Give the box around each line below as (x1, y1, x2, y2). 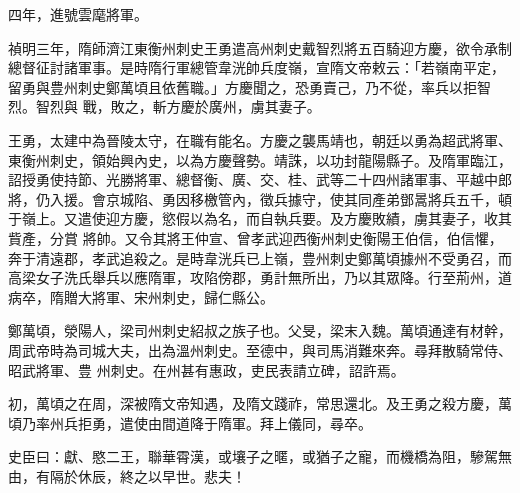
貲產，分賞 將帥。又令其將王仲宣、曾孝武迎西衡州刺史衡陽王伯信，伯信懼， (8, 227, 503, 248)
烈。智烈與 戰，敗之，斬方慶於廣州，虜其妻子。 (8, 96, 321, 117)
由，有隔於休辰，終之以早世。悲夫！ (8, 465, 246, 486)
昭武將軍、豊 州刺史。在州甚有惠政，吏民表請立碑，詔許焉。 (8, 359, 405, 380)
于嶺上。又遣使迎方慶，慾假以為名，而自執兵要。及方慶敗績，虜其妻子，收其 (8, 208, 512, 229)
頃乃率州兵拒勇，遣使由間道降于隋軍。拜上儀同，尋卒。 (8, 412, 372, 433)
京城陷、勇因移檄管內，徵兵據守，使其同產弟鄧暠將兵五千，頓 (105, 188, 512, 209)
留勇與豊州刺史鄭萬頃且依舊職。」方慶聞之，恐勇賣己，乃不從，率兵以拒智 (8, 76, 491, 97)
